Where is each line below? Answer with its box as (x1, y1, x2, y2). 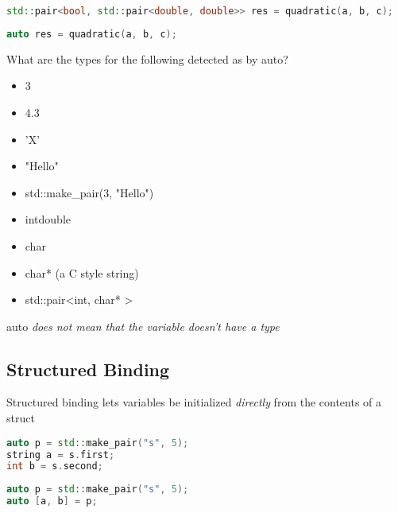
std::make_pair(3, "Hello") (25, 184, 154, 200)
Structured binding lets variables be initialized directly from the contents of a (6, 394, 382, 410)
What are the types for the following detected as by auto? (6, 50, 288, 67)
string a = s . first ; (6, 449, 115, 461)
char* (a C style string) (25, 264, 139, 281)
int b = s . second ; (6, 461, 103, 472)
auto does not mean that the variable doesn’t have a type (6, 317, 280, 334)
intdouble (25, 211, 71, 227)
